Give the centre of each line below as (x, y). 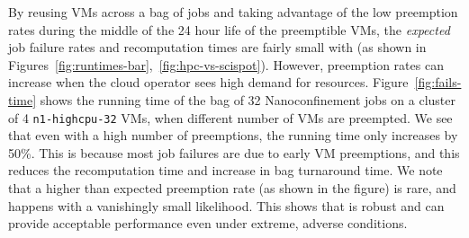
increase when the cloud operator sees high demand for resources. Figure (208, 82)
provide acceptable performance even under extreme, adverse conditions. (208, 223)
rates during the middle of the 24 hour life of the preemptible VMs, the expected (229, 29)
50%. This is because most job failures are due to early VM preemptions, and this (234, 152)
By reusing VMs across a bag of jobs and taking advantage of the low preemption (233, 12)
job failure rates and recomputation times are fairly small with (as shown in (217, 47)
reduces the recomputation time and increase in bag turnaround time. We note (225, 170)
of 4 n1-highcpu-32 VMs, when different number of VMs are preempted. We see (230, 117)
